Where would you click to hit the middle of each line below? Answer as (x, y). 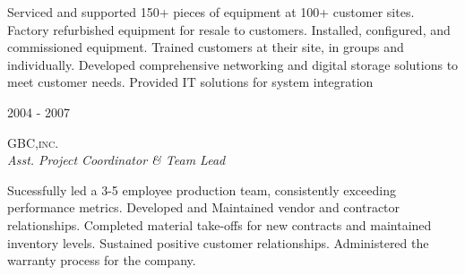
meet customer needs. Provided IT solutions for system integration (190, 82)
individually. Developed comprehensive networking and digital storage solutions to (233, 64)
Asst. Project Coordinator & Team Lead (116, 160)
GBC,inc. (33, 142)
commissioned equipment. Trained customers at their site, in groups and (206, 47)
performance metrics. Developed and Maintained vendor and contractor (204, 207)
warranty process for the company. (102, 260)
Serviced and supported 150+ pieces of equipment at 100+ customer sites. (211, 12)
